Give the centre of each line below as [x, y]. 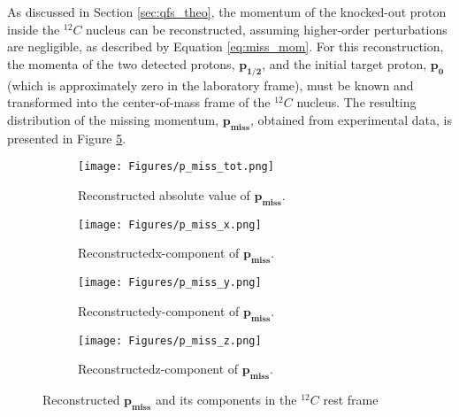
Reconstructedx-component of [159, 253]
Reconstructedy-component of [159, 310]
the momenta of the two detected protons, [121, 63]
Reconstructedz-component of [158, 369]
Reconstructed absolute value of [164, 194]
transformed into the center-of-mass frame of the [139, 102]
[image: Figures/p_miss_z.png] [170, 340]
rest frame [351, 399]
